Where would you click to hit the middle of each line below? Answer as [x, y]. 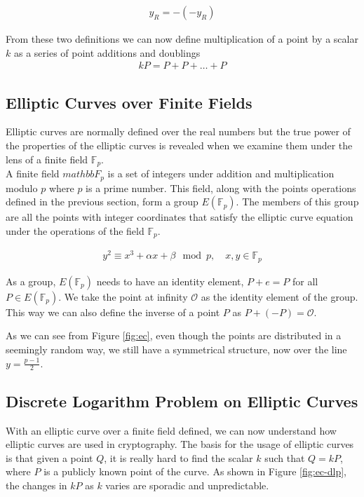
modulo [22, 188]
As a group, [31, 281]
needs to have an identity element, [170, 281]
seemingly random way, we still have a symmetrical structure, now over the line [176, 349]
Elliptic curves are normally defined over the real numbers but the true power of [178, 131]
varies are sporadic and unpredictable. [187, 485]
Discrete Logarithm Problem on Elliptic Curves [182, 401]
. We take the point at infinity [123, 296]
